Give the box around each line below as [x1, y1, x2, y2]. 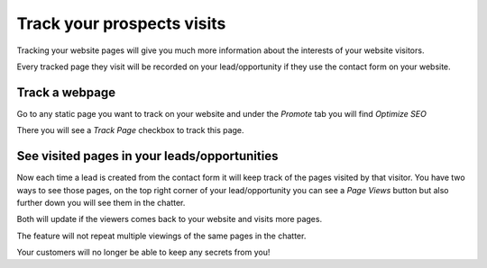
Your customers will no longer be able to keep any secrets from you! [16, 247, 271, 258]
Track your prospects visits [16, 13, 226, 33]
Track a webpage [16, 85, 116, 100]
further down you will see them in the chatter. [16, 197, 186, 208]
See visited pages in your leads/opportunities [16, 148, 279, 164]
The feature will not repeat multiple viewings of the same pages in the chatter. [16, 230, 307, 241]
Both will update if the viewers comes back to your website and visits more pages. [16, 214, 323, 225]
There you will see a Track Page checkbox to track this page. [16, 125, 244, 136]
